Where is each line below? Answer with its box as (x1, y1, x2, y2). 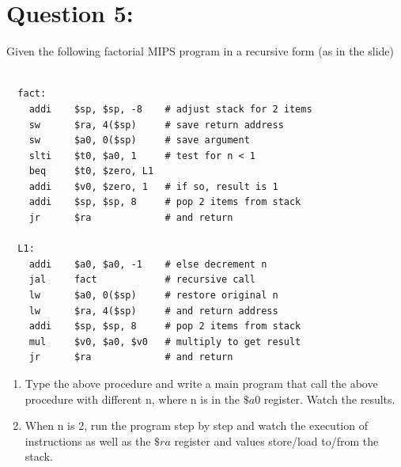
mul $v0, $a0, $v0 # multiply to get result (28, 336, 301, 347)
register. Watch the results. (263, 390, 395, 407)
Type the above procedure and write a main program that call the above (25, 375, 378, 391)
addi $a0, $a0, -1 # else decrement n (28, 258, 267, 270)
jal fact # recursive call (28, 274, 255, 286)
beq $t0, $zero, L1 (28, 165, 154, 177)
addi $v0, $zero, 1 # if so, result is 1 (28, 180, 278, 192)
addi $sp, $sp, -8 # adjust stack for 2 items (28, 103, 312, 115)
